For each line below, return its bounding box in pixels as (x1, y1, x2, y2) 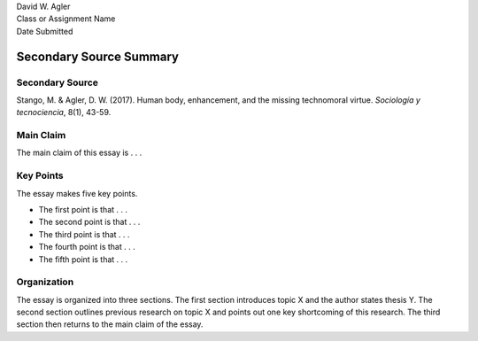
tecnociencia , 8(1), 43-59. (16, 107, 112, 118)
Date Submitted (16, 26, 73, 36)
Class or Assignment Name (16, 13, 116, 24)
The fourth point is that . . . (38, 242, 136, 252)
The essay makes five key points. (16, 188, 138, 198)
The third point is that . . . (38, 229, 130, 239)
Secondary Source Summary (16, 49, 179, 64)
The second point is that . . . (38, 217, 141, 228)
